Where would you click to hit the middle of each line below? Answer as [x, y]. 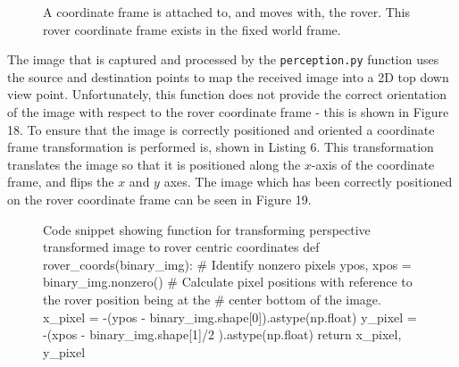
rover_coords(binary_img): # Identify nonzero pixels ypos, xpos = [227, 264]
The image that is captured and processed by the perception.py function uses [223, 59]
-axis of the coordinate [373, 164]
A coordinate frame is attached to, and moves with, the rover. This [227, 12]
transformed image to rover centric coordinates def [181, 247]
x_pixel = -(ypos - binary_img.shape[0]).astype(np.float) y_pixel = [230, 317]
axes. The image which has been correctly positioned [308, 182]
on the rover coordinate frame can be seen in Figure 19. [159, 199]
